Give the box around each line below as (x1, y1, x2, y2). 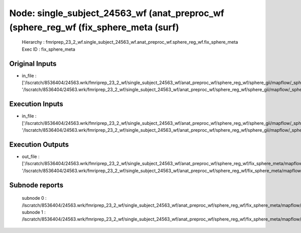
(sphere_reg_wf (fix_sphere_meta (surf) (9, 22, 179, 33)
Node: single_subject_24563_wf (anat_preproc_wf (9, 8, 224, 19)
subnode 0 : (22, 195, 47, 201)
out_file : (22, 153, 40, 160)
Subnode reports (9, 181, 64, 189)
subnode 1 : (22, 209, 46, 215)
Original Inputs (9, 59, 57, 68)
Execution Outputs (9, 140, 69, 148)
